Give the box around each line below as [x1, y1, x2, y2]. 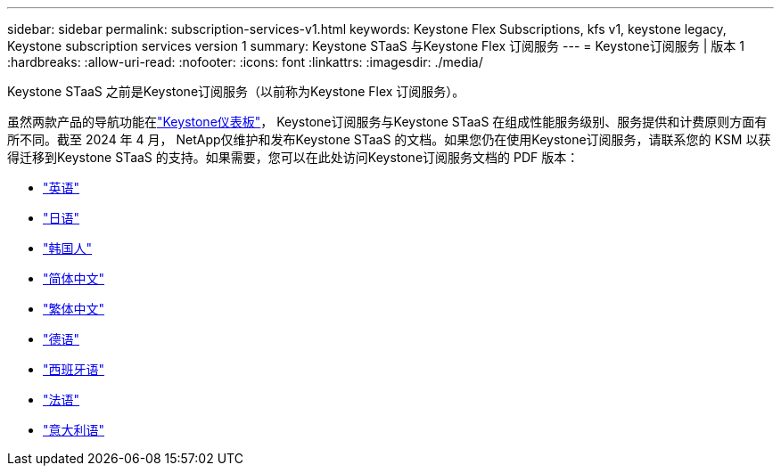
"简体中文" [43, 271, 105, 286]
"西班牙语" [43, 362, 105, 377]
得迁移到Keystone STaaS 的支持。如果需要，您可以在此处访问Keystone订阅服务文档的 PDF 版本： [7, 150, 580, 165]
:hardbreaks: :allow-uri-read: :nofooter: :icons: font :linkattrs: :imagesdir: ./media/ [7, 54, 483, 69]
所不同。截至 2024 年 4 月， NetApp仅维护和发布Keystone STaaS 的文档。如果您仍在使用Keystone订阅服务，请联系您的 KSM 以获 [7, 132, 771, 147]
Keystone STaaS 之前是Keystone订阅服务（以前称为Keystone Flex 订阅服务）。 [7, 84, 465, 99]
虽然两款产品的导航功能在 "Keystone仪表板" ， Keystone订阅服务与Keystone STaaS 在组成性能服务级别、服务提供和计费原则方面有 [7, 114, 768, 129]
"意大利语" [43, 422, 105, 437]
